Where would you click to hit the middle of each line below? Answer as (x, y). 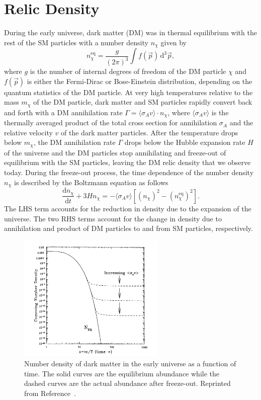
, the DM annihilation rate (74, 142)
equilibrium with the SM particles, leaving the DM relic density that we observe (127, 162)
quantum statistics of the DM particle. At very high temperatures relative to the (128, 92)
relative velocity (28, 132)
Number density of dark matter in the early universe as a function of (130, 363)
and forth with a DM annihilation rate (63, 112)
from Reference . (50, 393)
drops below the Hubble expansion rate (185, 142)
